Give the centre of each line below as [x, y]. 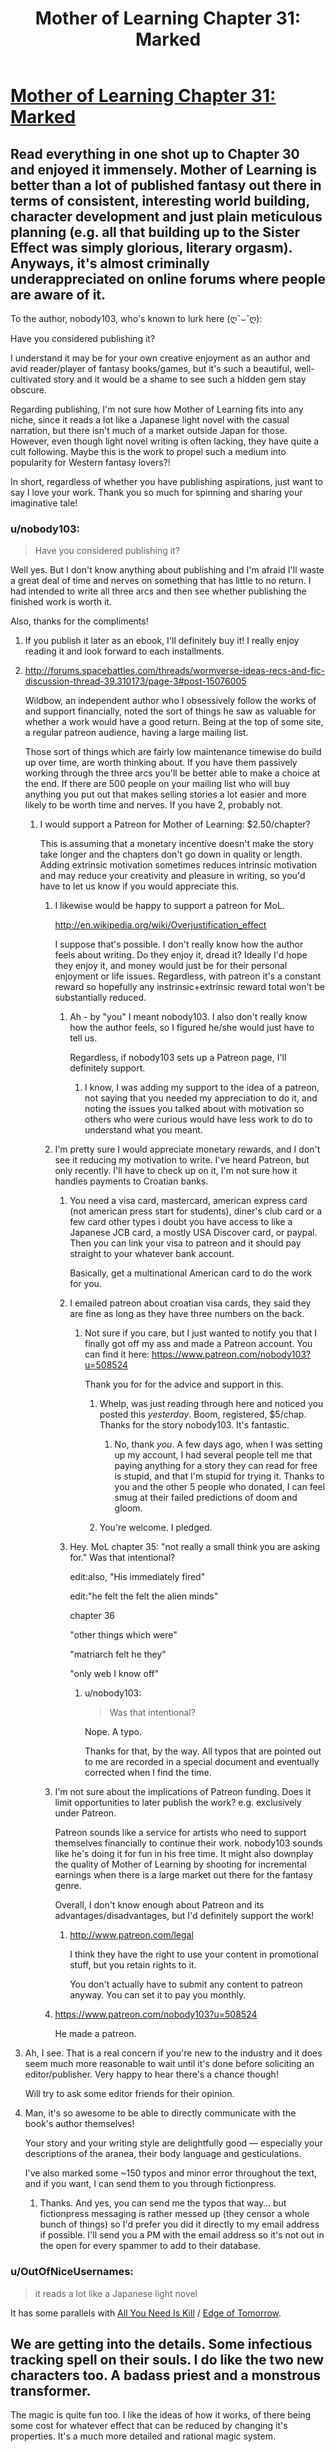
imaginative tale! [44, 503]
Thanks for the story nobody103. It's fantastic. [194, 1425]
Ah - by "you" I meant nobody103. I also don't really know [188, 1017]
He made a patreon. [95, 2034]
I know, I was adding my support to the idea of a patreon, [202, 1088]
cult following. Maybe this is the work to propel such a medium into [148, 451]
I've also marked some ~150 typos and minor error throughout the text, [171, 2173]
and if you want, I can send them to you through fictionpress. [150, 2184]
